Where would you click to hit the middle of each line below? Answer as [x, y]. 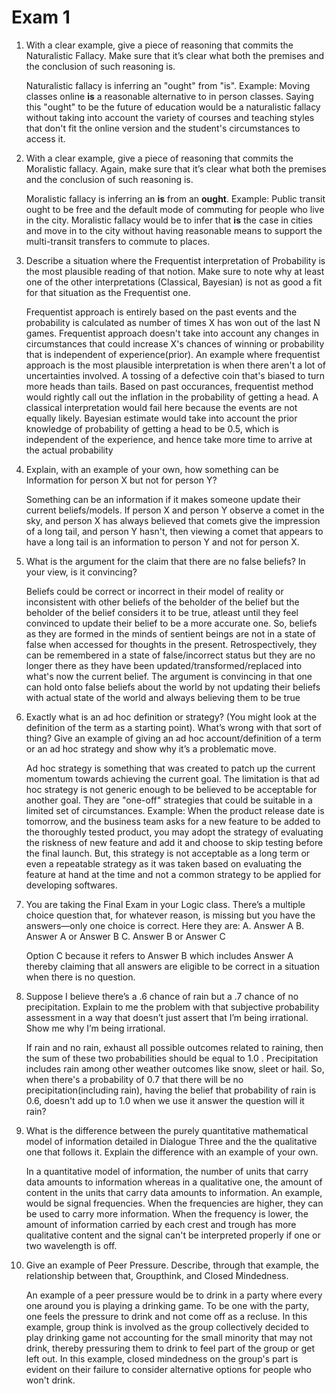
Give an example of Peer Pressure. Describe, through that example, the [172, 1265]
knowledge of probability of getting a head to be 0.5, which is [152, 428]
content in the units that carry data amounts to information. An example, [174, 1192]
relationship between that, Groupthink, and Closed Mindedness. [157, 1275]
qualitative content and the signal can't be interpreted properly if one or [173, 1235]
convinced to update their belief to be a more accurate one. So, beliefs [171, 623]
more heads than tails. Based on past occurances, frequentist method [169, 386]
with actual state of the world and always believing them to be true [163, 697]
